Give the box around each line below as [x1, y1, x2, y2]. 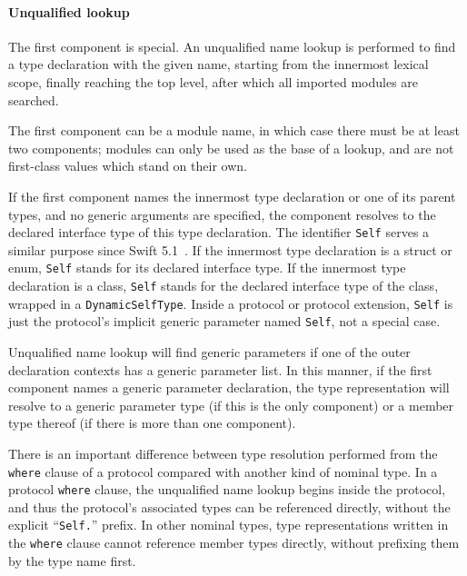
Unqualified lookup [8, 2, 130, 21]
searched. [8, 90, 59, 109]
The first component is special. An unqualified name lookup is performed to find [8, 36, 456, 55]
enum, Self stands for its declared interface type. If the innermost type [8, 258, 406, 277]
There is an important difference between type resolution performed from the [8, 443, 438, 462]
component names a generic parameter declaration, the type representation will [8, 378, 450, 397]
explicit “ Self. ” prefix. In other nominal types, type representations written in [8, 515, 449, 534]
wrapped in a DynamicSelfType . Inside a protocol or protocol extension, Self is [8, 293, 453, 313]
